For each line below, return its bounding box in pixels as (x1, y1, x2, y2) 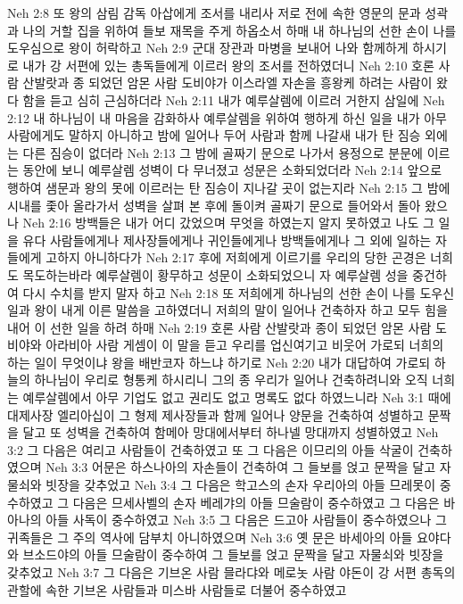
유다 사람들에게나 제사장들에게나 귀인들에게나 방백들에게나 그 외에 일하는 (22, 230, 432, 249)
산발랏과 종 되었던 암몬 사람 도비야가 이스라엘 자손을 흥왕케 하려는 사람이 (22, 73, 433, 92)
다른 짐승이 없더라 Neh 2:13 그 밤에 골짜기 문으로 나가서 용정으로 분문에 (22, 143, 423, 161)
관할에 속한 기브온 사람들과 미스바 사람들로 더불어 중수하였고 (7, 580, 347, 599)
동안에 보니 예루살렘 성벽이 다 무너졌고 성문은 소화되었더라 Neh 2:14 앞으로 (22, 161, 442, 179)
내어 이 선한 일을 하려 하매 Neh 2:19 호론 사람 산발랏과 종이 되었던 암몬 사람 (7, 318, 432, 336)
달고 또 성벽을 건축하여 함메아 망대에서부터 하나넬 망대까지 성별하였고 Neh (22, 423, 439, 442)
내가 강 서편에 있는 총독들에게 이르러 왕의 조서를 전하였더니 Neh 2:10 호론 (22, 55, 434, 74)
